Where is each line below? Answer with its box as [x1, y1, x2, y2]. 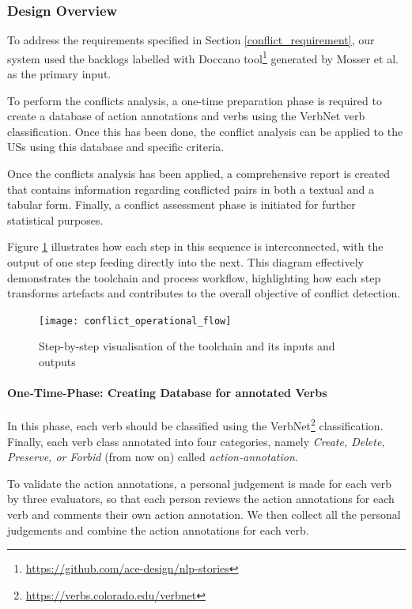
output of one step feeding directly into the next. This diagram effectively [7, 254, 364, 270]
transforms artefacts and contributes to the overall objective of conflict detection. [7, 285, 401, 301]
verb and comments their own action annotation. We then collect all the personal [7, 506, 401, 523]
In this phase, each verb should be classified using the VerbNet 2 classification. [7, 415, 384, 434]
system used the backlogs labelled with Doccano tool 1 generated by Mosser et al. [7, 47, 399, 66]
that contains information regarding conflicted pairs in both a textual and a [7, 180, 374, 197]
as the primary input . [7, 66, 112, 82]
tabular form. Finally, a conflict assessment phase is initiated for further [7, 196, 356, 213]
